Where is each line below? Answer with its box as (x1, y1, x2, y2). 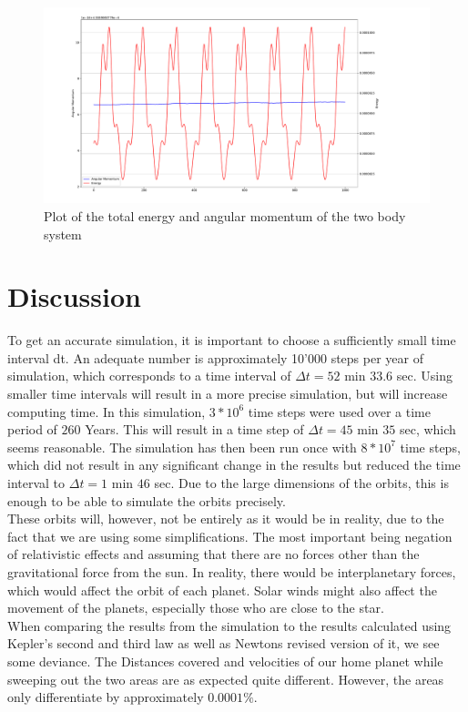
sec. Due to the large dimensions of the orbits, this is (154, 473, 449, 492)
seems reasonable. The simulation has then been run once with (7, 437, 357, 456)
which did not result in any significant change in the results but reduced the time (7, 455, 461, 474)
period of (7, 420, 57, 439)
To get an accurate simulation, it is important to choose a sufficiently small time (7, 331, 456, 350)
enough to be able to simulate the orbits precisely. (7, 491, 286, 510)
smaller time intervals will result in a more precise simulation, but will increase (7, 384, 448, 402)
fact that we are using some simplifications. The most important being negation (7, 526, 453, 545)
